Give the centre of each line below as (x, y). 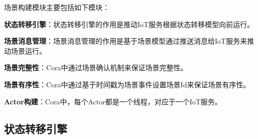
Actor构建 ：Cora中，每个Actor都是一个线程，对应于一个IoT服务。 (113, 101)
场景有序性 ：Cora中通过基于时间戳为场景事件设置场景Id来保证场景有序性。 (127, 84)
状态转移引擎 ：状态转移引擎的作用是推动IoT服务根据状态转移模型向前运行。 (129, 24)
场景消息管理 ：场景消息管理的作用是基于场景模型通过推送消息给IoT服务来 (126, 41)
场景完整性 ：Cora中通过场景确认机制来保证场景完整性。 (96, 67)
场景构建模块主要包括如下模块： (57, 7)
